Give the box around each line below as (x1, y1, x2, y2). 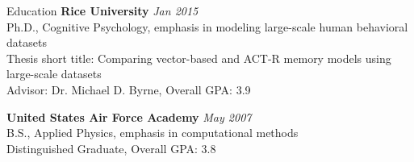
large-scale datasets (6, 65, 102, 82)
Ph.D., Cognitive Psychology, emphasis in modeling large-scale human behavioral (6, 18, 408, 35)
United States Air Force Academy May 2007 (6, 108, 252, 125)
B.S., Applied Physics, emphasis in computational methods (6, 124, 299, 141)
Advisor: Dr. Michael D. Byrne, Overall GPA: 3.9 (6, 81, 251, 98)
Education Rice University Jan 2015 (6, 2, 199, 19)
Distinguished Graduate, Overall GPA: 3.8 (6, 139, 216, 156)
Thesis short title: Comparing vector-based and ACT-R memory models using (6, 49, 391, 66)
